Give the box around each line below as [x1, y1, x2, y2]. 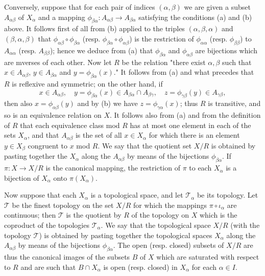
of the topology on [131, 209, 189, 220]
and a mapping [38, 11, 85, 22]
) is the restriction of [129, 33, 194, 44]
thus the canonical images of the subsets [4, 251, 130, 262]
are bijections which [195, 45, 257, 55]
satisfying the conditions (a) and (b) [138, 11, 252, 22]
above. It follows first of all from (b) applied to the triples [4, 23, 185, 34]
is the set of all [75, 130, 122, 140]
